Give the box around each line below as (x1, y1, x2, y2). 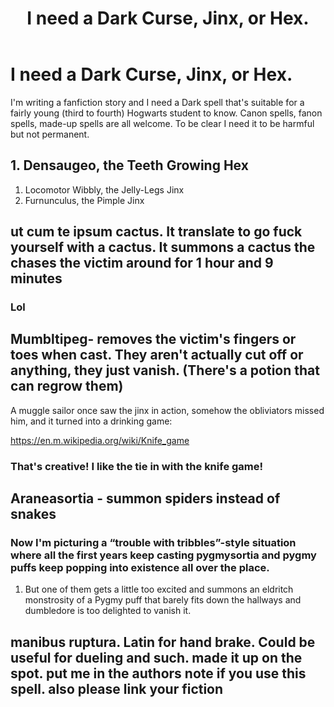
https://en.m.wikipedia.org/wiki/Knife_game (10, 434, 190, 446)
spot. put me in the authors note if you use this (10, 665, 307, 682)
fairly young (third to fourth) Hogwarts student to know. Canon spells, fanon (10, 107, 323, 119)
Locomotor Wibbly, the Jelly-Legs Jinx (24, 183, 185, 196)
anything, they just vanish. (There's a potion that (10, 362, 320, 379)
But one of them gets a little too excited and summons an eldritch (24, 583, 294, 596)
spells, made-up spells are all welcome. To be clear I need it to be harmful (10, 117, 315, 129)
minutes (10, 270, 63, 287)
